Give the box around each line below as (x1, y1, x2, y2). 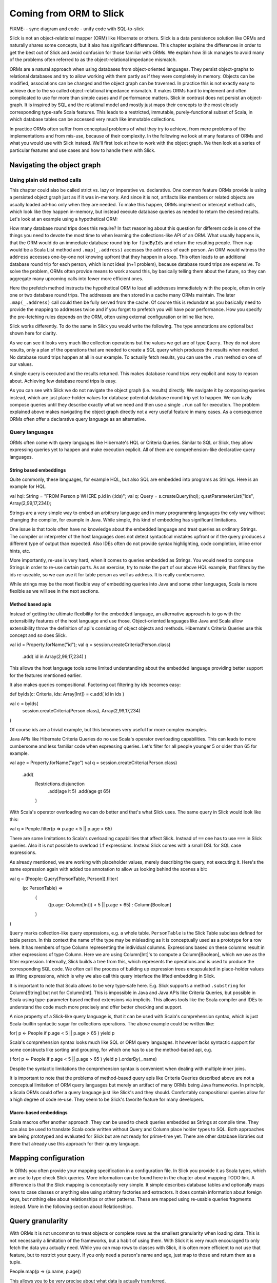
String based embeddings (9, 467, 66, 473)
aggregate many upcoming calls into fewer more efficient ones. (9, 275, 144, 282)
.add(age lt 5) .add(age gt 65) (48, 788, 111, 794)
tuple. (9, 1259, 22, 1265)
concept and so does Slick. (9, 632, 67, 638)
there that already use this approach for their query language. (9, 1140, 140, 1146)
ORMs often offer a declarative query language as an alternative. (9, 416, 146, 422)
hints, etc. (9, 548, 31, 554)
